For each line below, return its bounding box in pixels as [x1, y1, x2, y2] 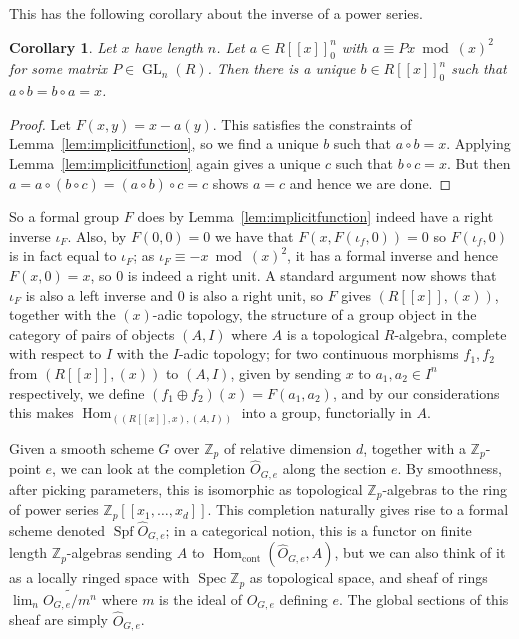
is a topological [286, 323, 380, 344]
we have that [214, 225, 294, 246]
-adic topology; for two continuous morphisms [178, 343, 459, 364]
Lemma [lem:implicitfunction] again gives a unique [9, 152, 321, 173]
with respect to [9, 343, 102, 364]
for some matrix [9, 58, 108, 79]
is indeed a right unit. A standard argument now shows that [127, 264, 497, 285]
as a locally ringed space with [9, 567, 190, 588]
